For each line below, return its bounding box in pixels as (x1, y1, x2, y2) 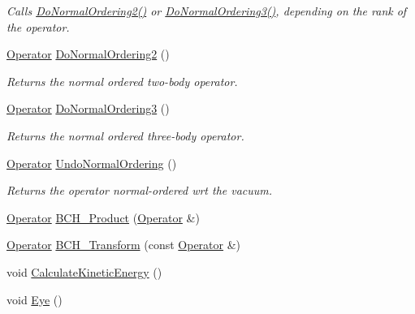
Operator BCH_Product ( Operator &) (6, 209, 200, 226)
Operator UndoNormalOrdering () (6, 154, 177, 171)
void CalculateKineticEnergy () (6, 263, 162, 280)
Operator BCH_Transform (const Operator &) (6, 236, 241, 253)
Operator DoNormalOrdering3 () (6, 100, 170, 117)
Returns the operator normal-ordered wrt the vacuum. (6, 182, 273, 199)
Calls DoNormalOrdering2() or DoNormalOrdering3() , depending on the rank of (6, 2, 407, 19)
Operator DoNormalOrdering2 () (6, 45, 170, 62)
